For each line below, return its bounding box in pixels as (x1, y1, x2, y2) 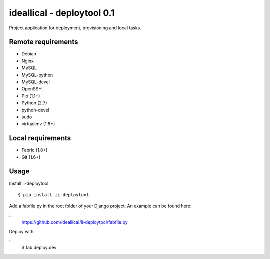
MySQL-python (21, 72, 53, 78)
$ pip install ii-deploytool (18, 192, 89, 197)
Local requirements (9, 134, 71, 142)
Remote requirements (9, 38, 78, 46)
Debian (21, 51, 37, 57)
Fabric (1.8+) (21, 147, 48, 153)
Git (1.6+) (21, 154, 41, 160)
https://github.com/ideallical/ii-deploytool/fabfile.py (21, 219, 128, 225)
